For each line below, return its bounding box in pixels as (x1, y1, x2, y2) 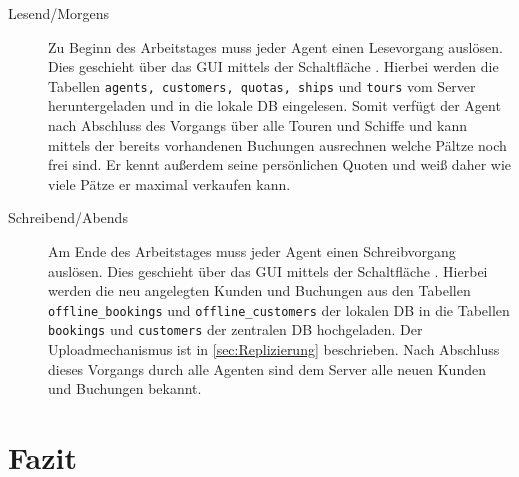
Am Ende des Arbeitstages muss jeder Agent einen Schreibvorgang (48, 241, 456, 261)
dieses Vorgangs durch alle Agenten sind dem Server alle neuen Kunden (48, 358, 486, 379)
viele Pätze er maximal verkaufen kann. (48, 173, 291, 194)
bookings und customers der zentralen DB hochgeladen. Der (48, 319, 423, 340)
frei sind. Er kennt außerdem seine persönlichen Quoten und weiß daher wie (48, 154, 512, 175)
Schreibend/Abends (8, 207, 128, 228)
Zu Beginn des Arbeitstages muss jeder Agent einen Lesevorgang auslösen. (48, 36, 503, 57)
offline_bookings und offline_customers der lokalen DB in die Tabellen (48, 299, 510, 320)
